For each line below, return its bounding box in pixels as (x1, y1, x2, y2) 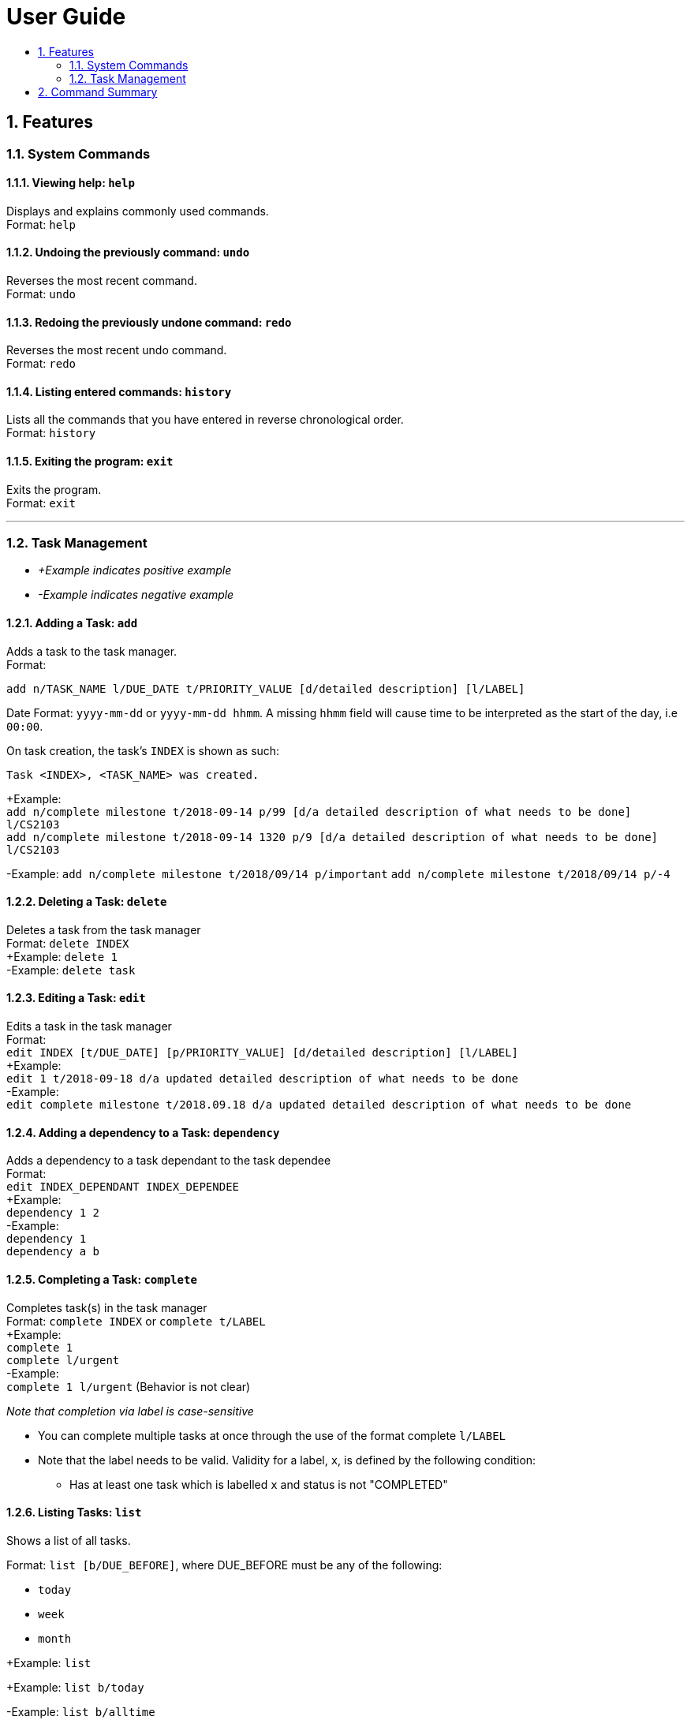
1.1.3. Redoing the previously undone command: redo (6, 315, 292, 329)
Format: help (6, 217, 76, 231)
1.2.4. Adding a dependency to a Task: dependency (6, 1125, 280, 1139)
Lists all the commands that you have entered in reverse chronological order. (6, 413, 404, 427)
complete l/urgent (6, 1353, 120, 1367)
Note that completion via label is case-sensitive (6, 1404, 254, 1418)
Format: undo (6, 287, 76, 301)
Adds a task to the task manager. (6, 644, 177, 658)
